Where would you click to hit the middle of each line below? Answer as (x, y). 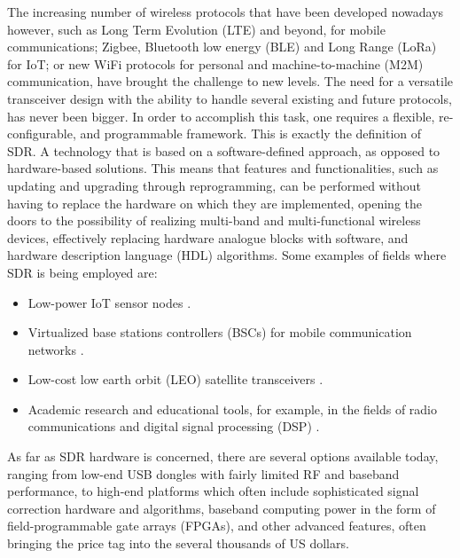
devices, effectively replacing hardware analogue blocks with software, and (208, 237)
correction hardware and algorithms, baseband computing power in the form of (222, 508)
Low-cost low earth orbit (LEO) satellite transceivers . (175, 379)
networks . (56, 349)
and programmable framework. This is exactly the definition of (251, 134)
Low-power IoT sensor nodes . (109, 302)
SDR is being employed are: (82, 272)
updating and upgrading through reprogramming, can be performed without (214, 185)
